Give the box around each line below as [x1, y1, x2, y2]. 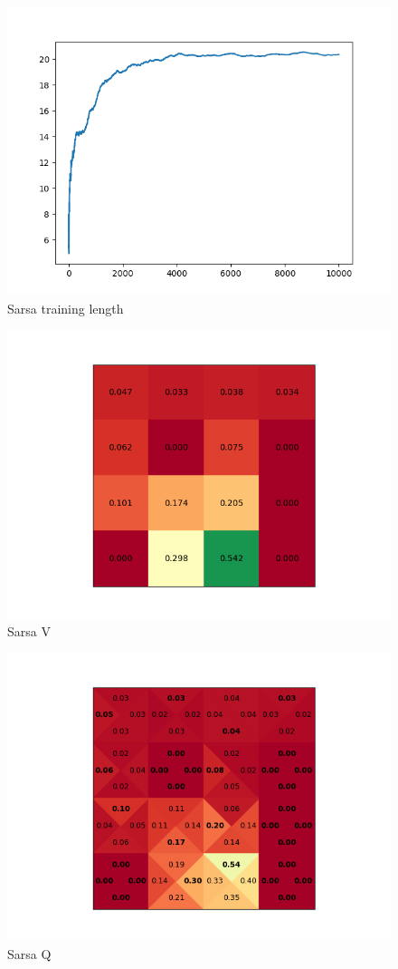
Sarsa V [7, 621, 51, 640]
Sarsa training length [7, 298, 124, 317]
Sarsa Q [7, 944, 52, 963]
